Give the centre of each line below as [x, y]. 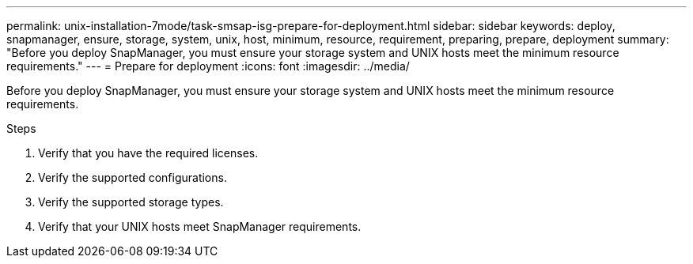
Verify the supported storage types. [131, 202]
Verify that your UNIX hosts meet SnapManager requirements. [200, 226]
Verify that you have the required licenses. [148, 153]
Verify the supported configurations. [133, 177]
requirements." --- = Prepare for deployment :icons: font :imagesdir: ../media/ [208, 66]
